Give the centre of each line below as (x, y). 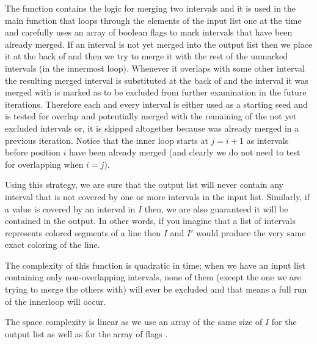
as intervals (268, 140)
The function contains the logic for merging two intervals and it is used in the (151, 8)
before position (33, 152)
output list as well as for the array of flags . (86, 333)
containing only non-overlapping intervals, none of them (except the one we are (153, 277)
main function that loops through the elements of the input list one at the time (153, 20)
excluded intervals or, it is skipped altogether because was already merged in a (152, 128)
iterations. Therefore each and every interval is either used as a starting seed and (156, 104)
